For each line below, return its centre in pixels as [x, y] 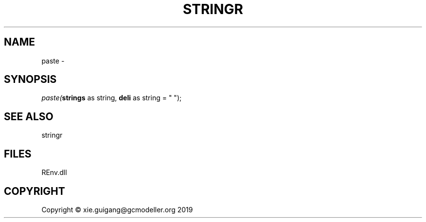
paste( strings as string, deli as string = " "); [112, 98]
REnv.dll [54, 173]
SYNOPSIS [30, 79]
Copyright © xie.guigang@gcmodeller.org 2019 [117, 209]
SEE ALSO [29, 116]
